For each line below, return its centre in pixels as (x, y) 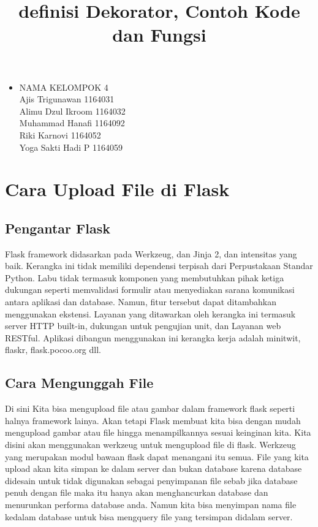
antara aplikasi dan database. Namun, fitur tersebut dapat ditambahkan (141, 302)
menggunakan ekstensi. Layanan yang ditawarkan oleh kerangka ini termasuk (150, 313)
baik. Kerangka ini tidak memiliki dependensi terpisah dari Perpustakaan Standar (159, 266)
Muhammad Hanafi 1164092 (72, 123)
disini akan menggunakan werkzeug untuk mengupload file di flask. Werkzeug (150, 445)
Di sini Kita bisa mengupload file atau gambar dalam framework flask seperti (150, 408)
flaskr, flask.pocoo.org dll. (53, 350)
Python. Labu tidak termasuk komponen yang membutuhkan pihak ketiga (145, 277)
